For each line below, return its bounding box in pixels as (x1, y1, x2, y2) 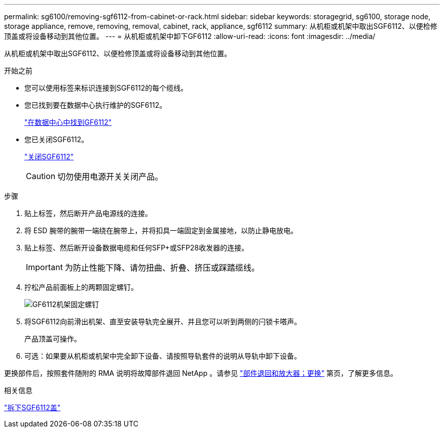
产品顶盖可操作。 (24, 334, 81, 343)
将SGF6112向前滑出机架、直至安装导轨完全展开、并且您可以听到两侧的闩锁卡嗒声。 (24, 317, 302, 326)
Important (26, 262, 63, 272)
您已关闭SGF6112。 (24, 135, 89, 144)
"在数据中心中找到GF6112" (24, 118, 112, 126)
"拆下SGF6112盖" (4, 403, 61, 412)
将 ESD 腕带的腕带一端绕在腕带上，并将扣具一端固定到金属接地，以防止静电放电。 (24, 226, 298, 235)
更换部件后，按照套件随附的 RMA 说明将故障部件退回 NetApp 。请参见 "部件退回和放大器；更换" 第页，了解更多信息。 (4, 369, 398, 377)
